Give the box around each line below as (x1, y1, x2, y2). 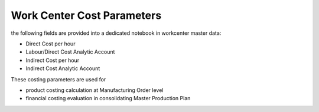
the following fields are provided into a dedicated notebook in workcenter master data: (11, 29, 222, 37)
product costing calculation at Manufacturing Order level (25, 86, 164, 94)
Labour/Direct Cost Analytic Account (25, 48, 115, 55)
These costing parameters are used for (11, 75, 106, 83)
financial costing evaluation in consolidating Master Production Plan (25, 95, 191, 102)
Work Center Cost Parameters (11, 9, 162, 22)
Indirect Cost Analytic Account (25, 65, 100, 72)
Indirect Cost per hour (25, 57, 80, 64)
